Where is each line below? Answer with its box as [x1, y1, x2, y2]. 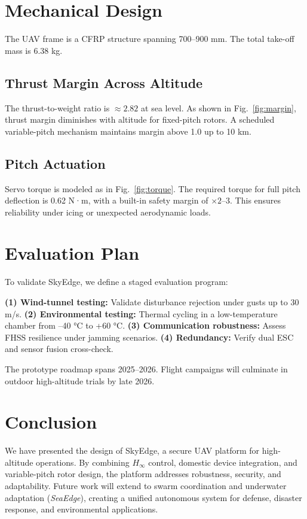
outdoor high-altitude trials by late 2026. [5, 374, 155, 387]
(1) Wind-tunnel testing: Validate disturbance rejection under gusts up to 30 [5, 296, 299, 308]
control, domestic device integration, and [148, 456, 297, 468]
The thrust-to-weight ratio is [5, 101, 110, 114]
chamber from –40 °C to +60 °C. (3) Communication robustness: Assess [5, 319, 286, 332]
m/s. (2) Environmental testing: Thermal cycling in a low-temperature [5, 307, 278, 320]
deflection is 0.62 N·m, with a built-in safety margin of [5, 194, 208, 207]
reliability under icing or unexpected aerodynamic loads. [5, 205, 211, 218]
